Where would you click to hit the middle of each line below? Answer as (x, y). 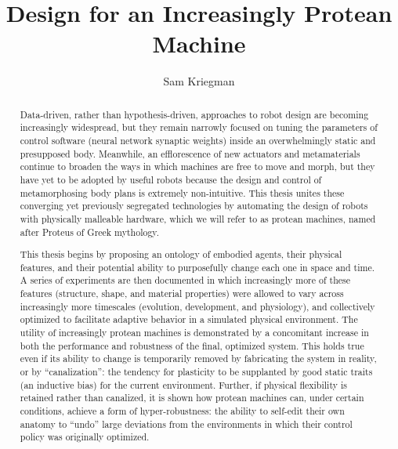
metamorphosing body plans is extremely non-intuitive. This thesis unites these (182, 192)
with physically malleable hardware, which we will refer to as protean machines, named (198, 218)
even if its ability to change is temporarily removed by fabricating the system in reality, (198, 358)
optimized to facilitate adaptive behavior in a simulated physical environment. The (189, 319)
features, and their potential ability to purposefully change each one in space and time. (197, 267)
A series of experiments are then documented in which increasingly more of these (185, 280)
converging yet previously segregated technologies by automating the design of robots (194, 206)
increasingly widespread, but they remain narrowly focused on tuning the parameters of (199, 127)
